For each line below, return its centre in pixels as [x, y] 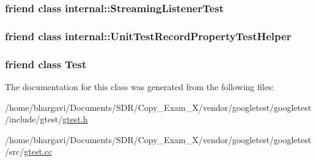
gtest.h [75, 119]
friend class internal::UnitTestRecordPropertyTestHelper [148, 36]
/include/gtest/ [34, 119]
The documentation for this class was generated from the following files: [140, 86]
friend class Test [46, 64]
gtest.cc [38, 151]
